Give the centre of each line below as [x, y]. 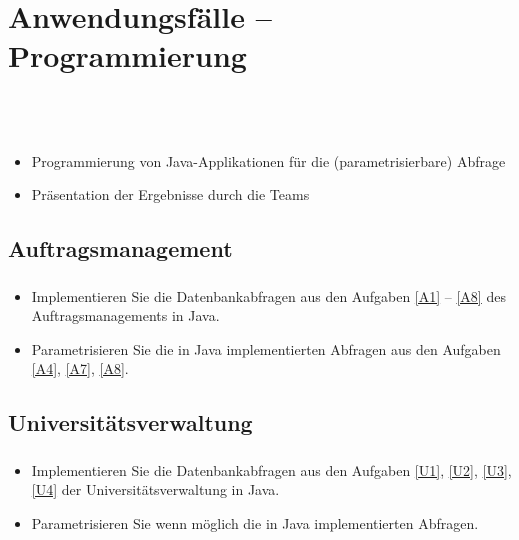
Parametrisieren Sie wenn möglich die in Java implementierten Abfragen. [255, 522]
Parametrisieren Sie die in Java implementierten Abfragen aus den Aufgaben [266, 348]
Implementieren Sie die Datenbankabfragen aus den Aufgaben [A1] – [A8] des [268, 295]
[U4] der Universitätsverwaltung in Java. [155, 489]
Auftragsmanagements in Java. [125, 315]
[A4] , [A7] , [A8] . [80, 368]
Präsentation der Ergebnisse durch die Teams [170, 194]
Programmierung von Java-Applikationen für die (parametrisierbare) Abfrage [268, 160]
